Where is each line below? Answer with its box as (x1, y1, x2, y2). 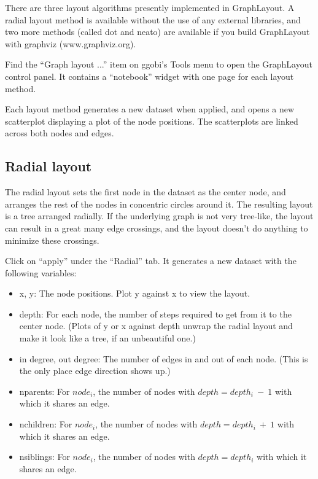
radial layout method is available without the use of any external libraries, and (5, 13, 301, 26)
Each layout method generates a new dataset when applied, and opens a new (5, 103, 295, 115)
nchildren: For (19, 418, 72, 430)
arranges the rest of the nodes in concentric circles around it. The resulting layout (5, 197, 313, 210)
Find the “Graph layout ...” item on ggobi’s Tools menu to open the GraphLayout (5, 58, 312, 71)
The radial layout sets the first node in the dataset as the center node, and (5, 185, 286, 198)
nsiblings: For (19, 450, 70, 463)
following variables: (5, 266, 77, 279)
